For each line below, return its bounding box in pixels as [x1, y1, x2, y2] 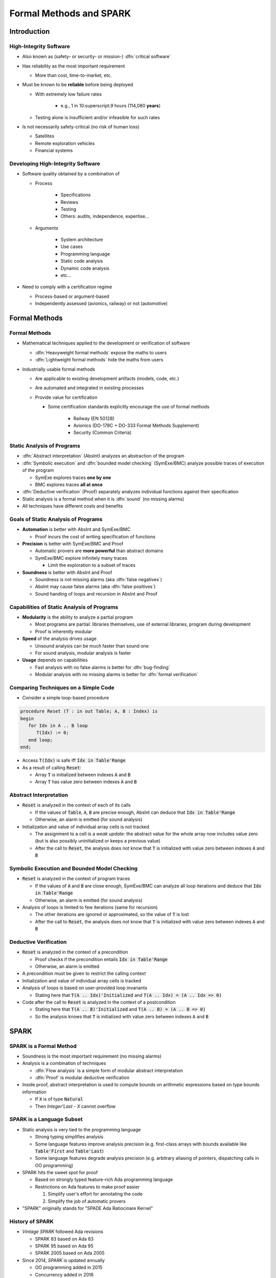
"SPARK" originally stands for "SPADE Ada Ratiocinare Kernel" [22, 1205, 153, 1212]
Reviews [60, 199, 79, 205]
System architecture [60, 237, 103, 243]
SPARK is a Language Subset [9, 1116, 83, 1123]
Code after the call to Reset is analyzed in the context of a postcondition [22, 999, 176, 1005]
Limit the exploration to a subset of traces [48, 562, 135, 568]
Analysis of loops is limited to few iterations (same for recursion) [22, 904, 158, 910]
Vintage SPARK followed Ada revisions [22, 1228, 103, 1235]
